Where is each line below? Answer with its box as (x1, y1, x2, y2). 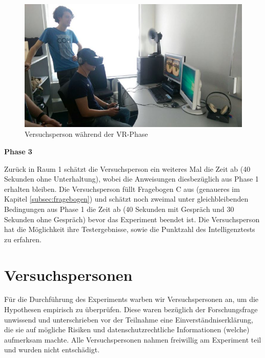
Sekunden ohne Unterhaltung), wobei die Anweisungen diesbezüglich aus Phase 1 (4, 173, 259, 184)
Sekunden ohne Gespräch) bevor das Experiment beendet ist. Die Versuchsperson (4, 213, 260, 224)
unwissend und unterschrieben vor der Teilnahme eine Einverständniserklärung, (4, 314, 253, 325)
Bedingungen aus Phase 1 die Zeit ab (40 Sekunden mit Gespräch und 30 (4, 203, 234, 214)
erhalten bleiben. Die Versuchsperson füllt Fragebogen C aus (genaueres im (4, 183, 240, 194)
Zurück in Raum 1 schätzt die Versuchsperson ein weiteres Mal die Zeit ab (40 (4, 163, 251, 174)
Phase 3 (4, 146, 32, 156)
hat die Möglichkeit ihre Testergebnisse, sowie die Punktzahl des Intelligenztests (4, 224, 255, 235)
